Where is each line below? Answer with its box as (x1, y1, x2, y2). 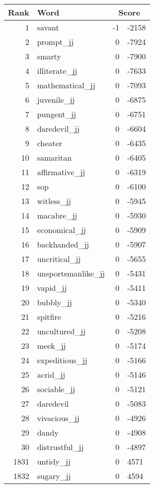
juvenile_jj (37, 94, 75, 105)
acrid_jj (37, 369, 66, 380)
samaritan (37, 152, 72, 163)
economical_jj (37, 224, 86, 236)
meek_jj (37, 340, 66, 351)
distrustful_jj (37, 441, 84, 453)
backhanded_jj (37, 239, 89, 250)
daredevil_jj (37, 123, 80, 134)
